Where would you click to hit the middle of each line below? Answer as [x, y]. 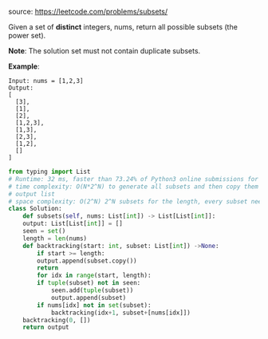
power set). [27, 35]
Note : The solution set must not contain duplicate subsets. [104, 51]
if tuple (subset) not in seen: [89, 283]
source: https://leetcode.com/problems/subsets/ [88, 12]
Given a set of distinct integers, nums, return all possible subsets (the [123, 27]
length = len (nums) [55, 238]
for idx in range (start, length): [94, 276]
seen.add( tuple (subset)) [92, 290]
